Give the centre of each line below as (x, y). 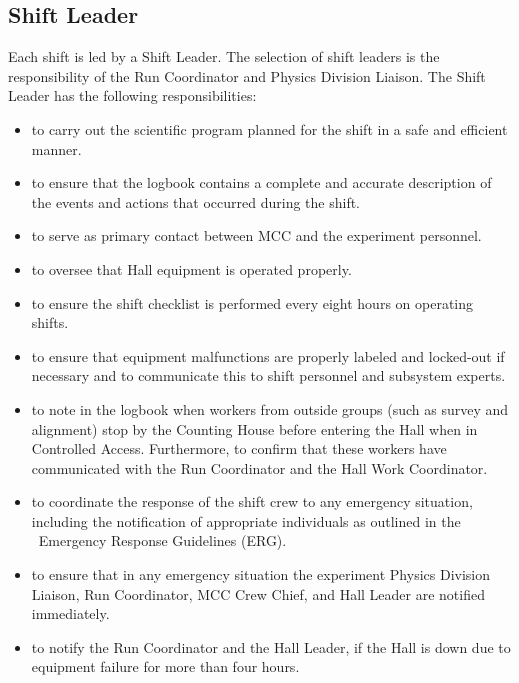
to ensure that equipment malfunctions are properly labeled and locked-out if (268, 355)
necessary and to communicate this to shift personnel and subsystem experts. (268, 375)
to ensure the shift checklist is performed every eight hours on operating (252, 302)
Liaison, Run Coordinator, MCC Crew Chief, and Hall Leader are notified (258, 593)
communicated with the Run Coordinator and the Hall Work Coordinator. (259, 467)
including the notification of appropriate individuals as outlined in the (246, 520)
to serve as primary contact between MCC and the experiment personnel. (256, 235)
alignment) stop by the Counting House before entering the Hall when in (254, 428)
